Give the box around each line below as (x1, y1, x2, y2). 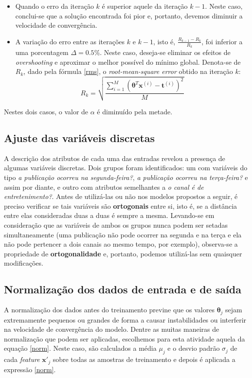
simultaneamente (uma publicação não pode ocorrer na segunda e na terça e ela (4, 229, 242, 239)
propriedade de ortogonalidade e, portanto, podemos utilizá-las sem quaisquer (4, 248, 242, 258)
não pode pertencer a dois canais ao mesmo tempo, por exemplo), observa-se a (4, 239, 238, 249)
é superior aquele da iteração (102, 1, 188, 11)
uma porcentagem (15, 47, 69, 57)
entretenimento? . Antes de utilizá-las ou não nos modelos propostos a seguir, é (4, 191, 238, 201)
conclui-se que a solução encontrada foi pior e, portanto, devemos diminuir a (15, 10, 243, 20)
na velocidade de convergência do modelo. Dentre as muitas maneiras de (4, 324, 219, 334)
